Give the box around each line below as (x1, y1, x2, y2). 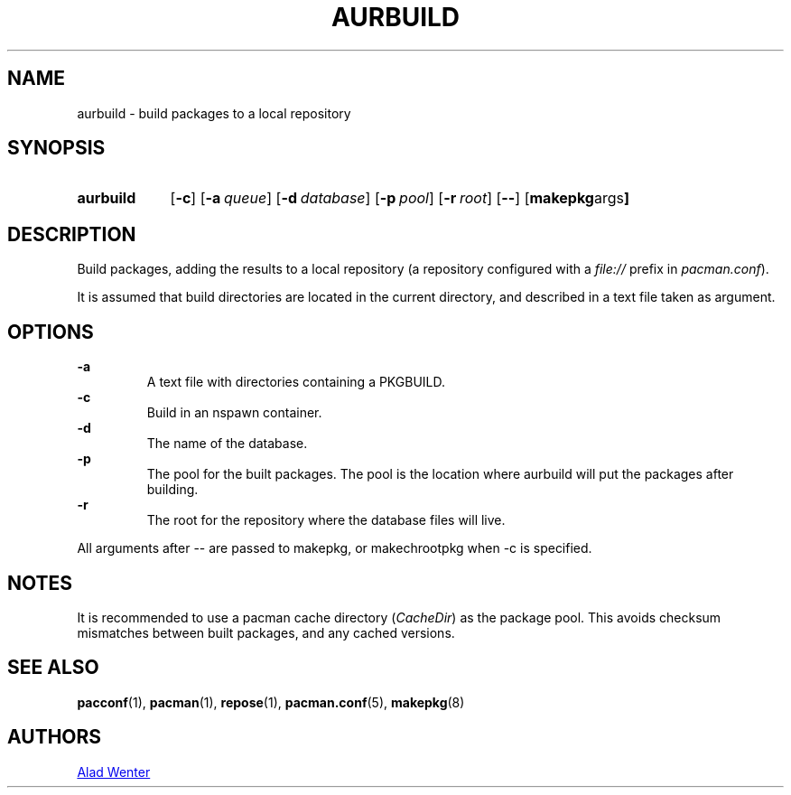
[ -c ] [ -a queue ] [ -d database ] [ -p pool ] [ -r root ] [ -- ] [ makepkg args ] (170, 189, 629, 208)
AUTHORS (7, 725, 102, 749)
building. (146, 482, 199, 498)
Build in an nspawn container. (146, 405, 322, 421)
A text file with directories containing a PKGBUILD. (146, 374, 446, 390)
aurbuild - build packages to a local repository (77, 105, 351, 121)
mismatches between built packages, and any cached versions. (77, 624, 455, 641)
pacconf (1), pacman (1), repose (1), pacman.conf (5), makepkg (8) (77, 694, 465, 710)
